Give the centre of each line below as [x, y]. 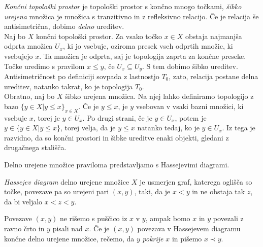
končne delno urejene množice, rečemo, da [69, 238]
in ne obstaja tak [219, 191]
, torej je [47, 117]
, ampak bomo [168, 218]
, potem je [191, 117]
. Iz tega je [239, 128]
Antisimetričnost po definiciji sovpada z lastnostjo [82, 76]
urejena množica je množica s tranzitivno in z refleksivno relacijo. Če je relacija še [131, 16]
